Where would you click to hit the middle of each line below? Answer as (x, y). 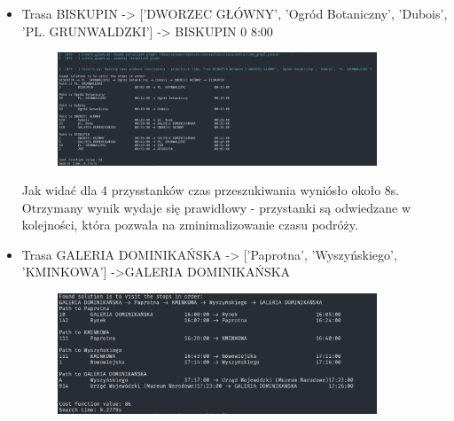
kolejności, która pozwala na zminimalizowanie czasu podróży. (190, 225)
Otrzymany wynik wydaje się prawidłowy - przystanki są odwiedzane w (216, 207)
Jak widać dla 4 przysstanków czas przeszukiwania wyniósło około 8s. (211, 190)
